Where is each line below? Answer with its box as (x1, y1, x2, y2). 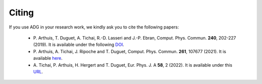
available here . (33, 56, 63, 61)
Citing (9, 7, 34, 18)
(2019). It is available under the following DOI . (33, 42, 124, 48)
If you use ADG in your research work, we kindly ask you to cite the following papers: (9, 24, 179, 30)
